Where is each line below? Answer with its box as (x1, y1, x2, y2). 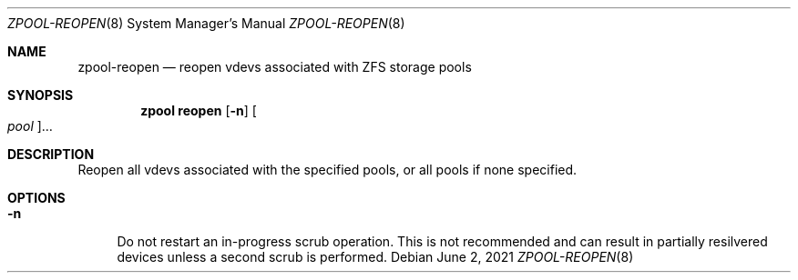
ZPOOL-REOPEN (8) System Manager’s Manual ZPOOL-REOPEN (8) (7, 15, 405, 31)
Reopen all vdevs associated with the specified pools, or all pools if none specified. (77, 162, 578, 177)
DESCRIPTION (7, 146, 95, 162)
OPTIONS (7, 190, 66, 205)
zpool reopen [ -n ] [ (140, 103, 257, 118)
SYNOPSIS (7, 87, 74, 103)
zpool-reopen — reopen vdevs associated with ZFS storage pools (77, 59, 472, 75)
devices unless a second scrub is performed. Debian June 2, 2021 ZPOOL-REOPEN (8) (117, 249, 634, 265)
